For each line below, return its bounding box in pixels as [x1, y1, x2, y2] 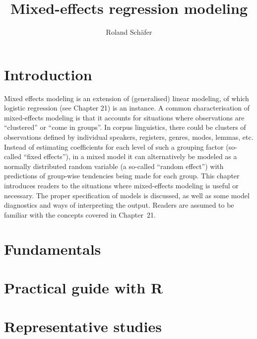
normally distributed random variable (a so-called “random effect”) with [4, 161, 224, 171]
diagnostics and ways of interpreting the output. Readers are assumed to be [4, 200, 234, 210]
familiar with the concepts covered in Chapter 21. [4, 209, 156, 220]
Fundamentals [4, 238, 101, 259]
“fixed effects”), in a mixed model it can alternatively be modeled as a [23, 151, 237, 162]
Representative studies [4, 316, 162, 337]
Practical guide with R [4, 277, 163, 297]
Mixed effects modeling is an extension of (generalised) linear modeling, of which [4, 93, 249, 103]
